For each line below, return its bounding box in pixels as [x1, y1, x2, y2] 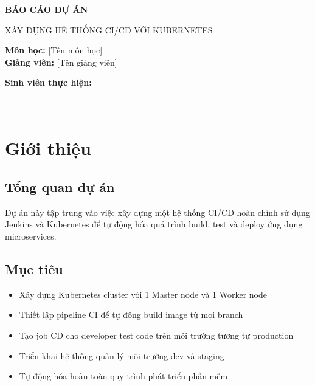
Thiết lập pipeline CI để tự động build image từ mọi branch [19, 308, 243, 321]
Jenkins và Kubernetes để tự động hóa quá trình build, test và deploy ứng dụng [5, 218, 303, 230]
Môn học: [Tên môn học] [5, 44, 103, 57]
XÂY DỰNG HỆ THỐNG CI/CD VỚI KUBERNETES [5, 23, 213, 36]
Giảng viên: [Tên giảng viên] [5, 55, 117, 68]
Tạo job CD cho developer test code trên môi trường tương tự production [19, 328, 294, 341]
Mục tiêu [5, 259, 63, 278]
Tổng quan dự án [5, 177, 115, 196]
